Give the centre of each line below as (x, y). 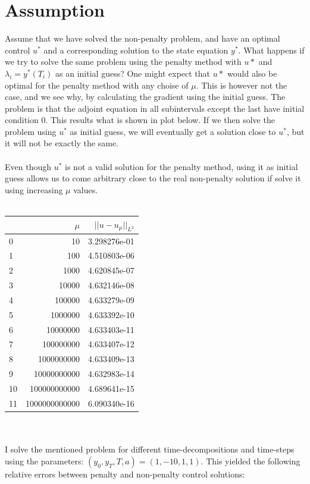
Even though (28, 166)
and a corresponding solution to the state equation (136, 50)
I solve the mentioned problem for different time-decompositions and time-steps (150, 449)
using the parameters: (44, 461)
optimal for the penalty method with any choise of (97, 85)
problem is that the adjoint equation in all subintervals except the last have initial (155, 108)
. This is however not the (242, 85)
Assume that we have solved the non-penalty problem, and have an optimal (143, 38)
